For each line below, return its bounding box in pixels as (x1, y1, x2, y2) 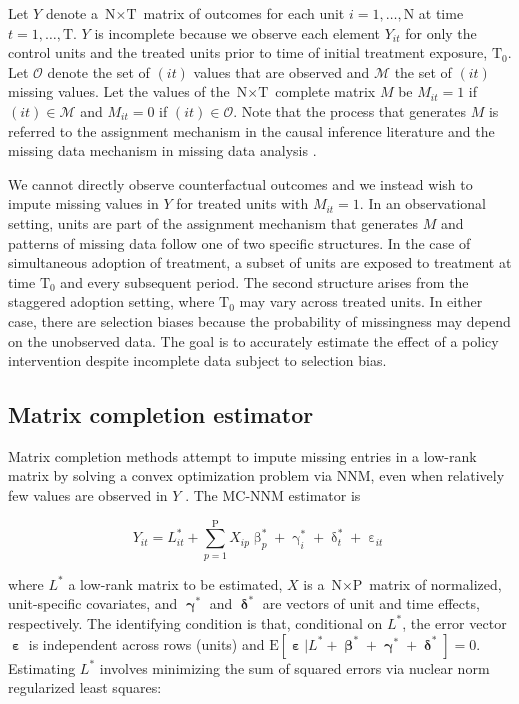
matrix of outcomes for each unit (143, 3, 345, 23)
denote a (45, 3, 98, 23)
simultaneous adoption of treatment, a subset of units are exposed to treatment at (8, 252, 512, 273)
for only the (405, 22, 477, 43)
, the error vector (402, 612, 507, 633)
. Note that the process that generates (233, 100, 467, 121)
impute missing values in (8, 193, 159, 214)
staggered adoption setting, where (8, 291, 215, 312)
